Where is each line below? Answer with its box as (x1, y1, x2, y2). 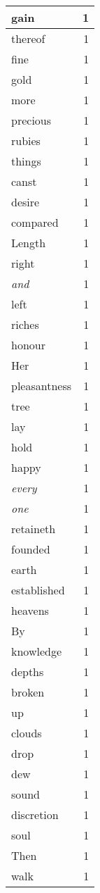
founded (11, 541, 50, 557)
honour (11, 337, 45, 353)
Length (11, 235, 46, 251)
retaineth (11, 520, 56, 537)
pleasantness (11, 377, 72, 394)
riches (11, 316, 39, 332)
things (11, 153, 41, 169)
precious (11, 112, 52, 128)
